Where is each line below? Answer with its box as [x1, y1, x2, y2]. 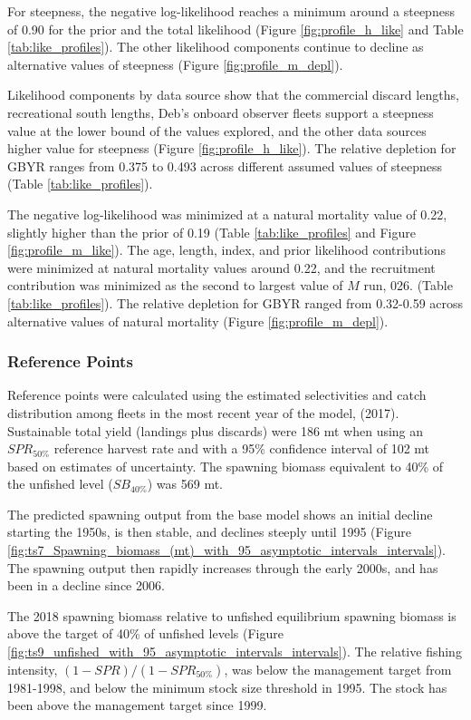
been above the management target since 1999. [7, 696, 267, 715]
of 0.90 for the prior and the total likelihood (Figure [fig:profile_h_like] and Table [7, 19, 464, 38]
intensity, [7, 659, 58, 678]
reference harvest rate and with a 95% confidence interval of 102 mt [53, 439, 430, 458]
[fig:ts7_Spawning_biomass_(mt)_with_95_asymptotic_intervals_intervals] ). [7, 540, 446, 559]
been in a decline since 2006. [7, 576, 165, 595]
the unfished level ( [7, 474, 113, 493]
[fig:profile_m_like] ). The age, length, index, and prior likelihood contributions [7, 240, 447, 259]
